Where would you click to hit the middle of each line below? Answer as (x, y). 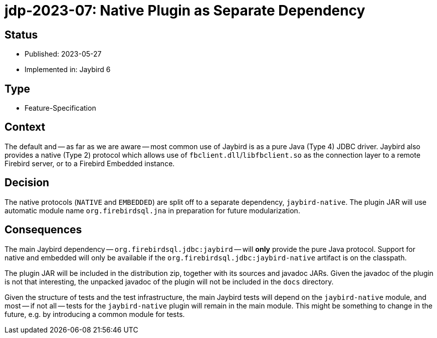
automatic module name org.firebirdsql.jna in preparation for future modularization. (152, 210)
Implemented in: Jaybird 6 (68, 70)
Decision (27, 183)
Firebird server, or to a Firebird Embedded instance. (90, 163)
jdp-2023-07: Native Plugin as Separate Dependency (185, 11)
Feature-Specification (60, 108)
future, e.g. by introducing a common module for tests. (95, 314)
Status (21, 35)
